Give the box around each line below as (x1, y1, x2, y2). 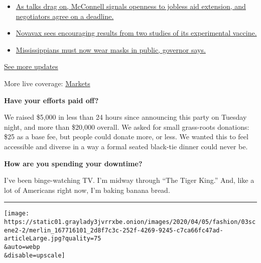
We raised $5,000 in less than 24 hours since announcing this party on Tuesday (4, 112, 247, 122)
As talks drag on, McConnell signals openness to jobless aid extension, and (16, 1, 246, 11)
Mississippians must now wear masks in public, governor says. (16, 44, 206, 55)
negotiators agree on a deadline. (16, 11, 114, 21)
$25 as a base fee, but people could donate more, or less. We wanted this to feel (4, 131, 248, 142)
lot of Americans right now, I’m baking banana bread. (4, 184, 170, 195)
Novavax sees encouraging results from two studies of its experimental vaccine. (16, 28, 257, 38)
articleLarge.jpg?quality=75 (4, 235, 101, 242)
